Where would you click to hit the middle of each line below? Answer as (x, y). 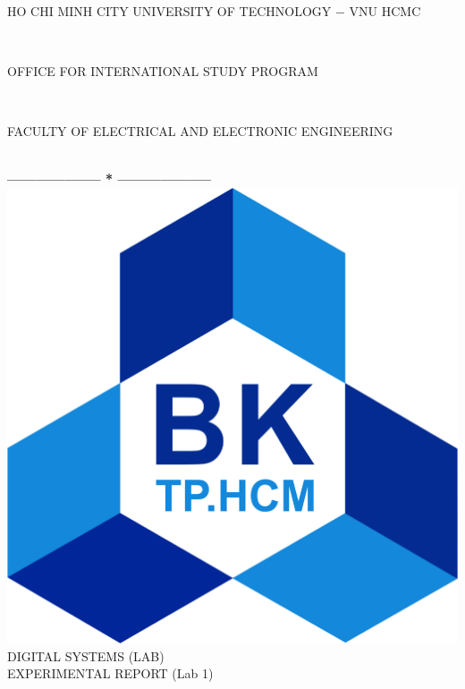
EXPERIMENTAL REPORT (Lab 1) (110, 673)
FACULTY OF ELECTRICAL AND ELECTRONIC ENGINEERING (200, 130)
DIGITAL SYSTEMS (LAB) (86, 655)
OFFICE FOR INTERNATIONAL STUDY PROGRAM (163, 70)
